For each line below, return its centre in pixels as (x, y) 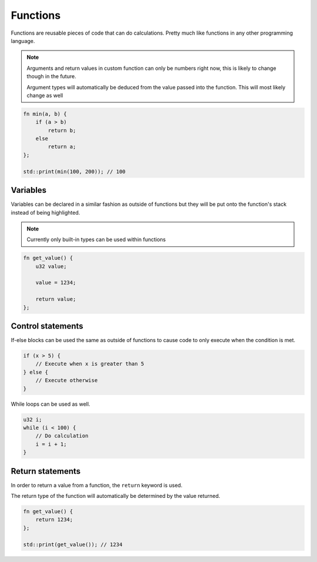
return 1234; (54, 520)
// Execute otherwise (67, 380)
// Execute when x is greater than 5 (90, 364)
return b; (62, 130)
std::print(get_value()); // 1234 (73, 544)
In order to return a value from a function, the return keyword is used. (97, 485)
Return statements (46, 471)
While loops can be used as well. (50, 404)
